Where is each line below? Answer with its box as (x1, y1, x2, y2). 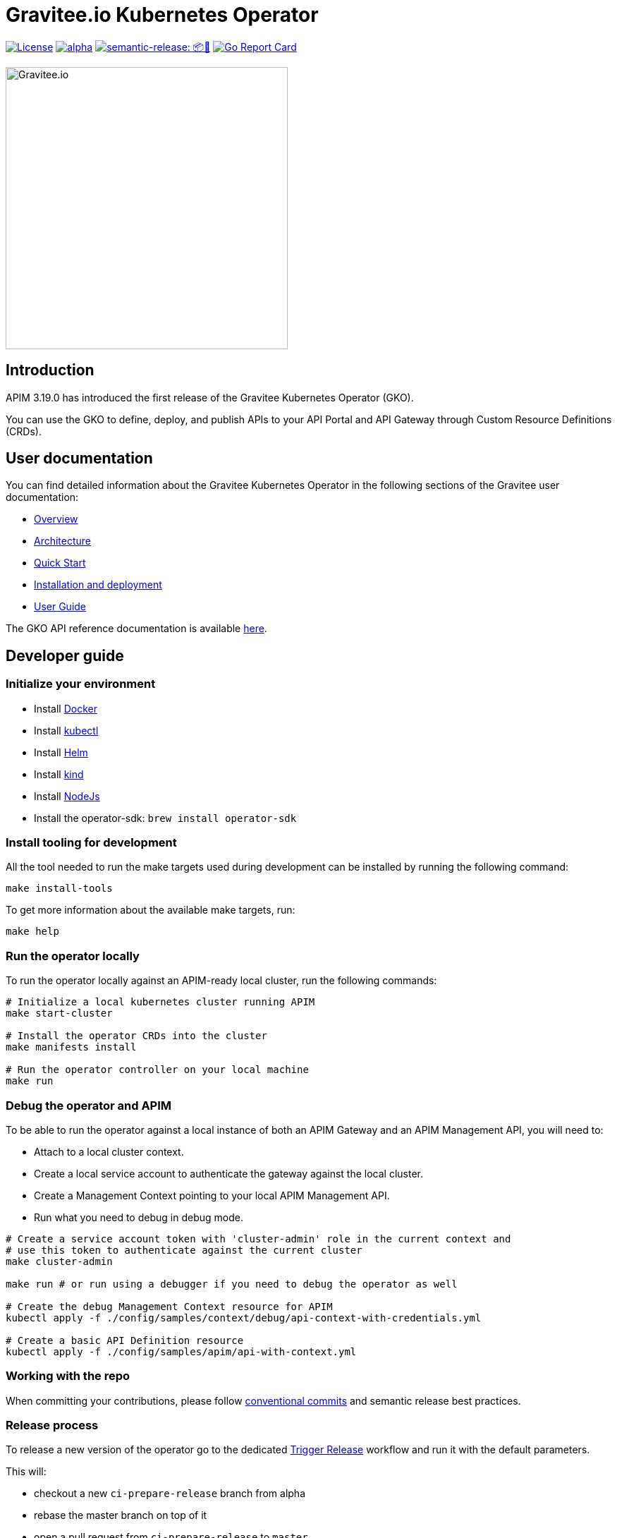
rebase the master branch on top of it (34, 1509, 207, 1522)
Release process (6, 1418, 99, 1433)
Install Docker (34, 702, 97, 715)
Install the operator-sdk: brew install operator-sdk (34, 811, 297, 824)
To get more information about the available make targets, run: (6, 904, 295, 916)
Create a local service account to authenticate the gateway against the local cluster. (34, 1167, 424, 1180)
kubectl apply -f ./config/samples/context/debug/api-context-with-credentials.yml (6, 1312, 482, 1324)
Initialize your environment (6, 677, 156, 691)
